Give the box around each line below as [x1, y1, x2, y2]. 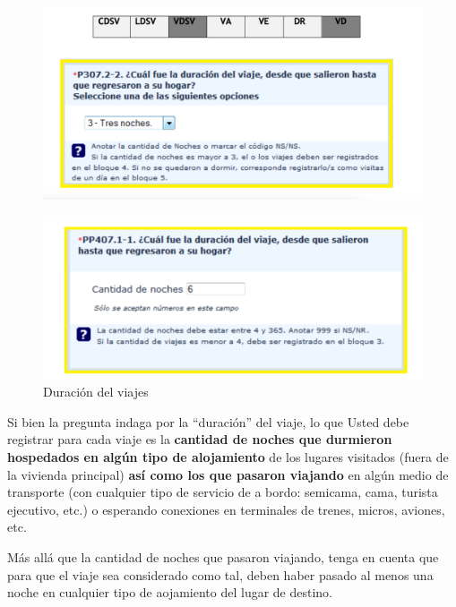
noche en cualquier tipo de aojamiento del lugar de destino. [7, 583, 333, 602]
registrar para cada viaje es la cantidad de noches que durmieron [7, 430, 392, 449]
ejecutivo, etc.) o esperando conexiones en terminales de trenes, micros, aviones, [7, 500, 445, 518]
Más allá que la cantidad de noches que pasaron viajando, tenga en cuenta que [7, 548, 439, 567]
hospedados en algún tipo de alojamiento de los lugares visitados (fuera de [7, 448, 449, 466]
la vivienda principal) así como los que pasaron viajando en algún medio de [7, 465, 449, 483]
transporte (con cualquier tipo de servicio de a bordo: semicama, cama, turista [7, 483, 438, 501]
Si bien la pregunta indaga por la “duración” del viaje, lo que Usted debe [7, 412, 409, 431]
